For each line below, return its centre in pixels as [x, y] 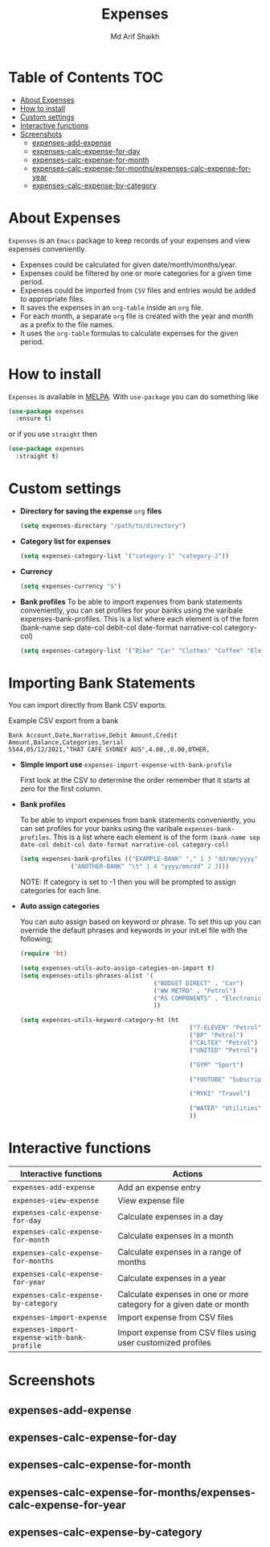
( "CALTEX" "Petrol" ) [224, 1042]
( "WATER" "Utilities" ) [227, 1108]
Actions [188, 1174]
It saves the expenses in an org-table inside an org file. [111, 307]
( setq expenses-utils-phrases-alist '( [87, 975]
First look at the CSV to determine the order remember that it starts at [135, 780]
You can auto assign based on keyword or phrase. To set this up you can [140, 922]
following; [36, 939]
